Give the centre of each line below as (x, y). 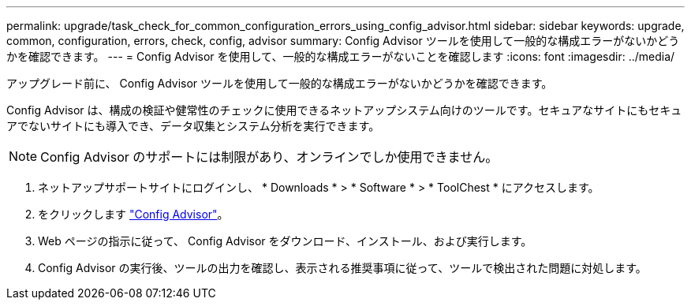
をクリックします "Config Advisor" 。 (133, 214)
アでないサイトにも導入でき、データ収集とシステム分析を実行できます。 (193, 126)
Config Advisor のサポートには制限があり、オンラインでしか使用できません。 (269, 157)
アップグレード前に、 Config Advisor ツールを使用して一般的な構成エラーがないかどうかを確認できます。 (280, 83)
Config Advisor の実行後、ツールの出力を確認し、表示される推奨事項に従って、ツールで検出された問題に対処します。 (342, 268)
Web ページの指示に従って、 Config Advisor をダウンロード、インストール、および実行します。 (285, 241)
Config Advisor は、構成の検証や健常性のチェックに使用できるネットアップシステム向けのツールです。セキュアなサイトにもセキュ (344, 110)
